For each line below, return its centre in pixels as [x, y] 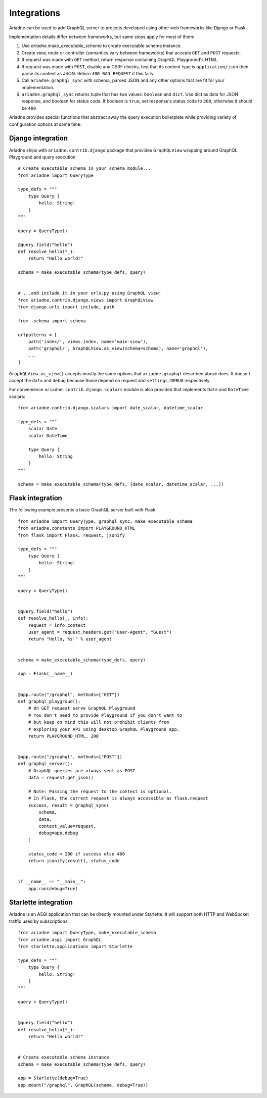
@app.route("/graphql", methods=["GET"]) [69, 695]
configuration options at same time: [45, 124]
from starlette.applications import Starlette [75, 946]
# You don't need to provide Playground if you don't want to [105, 715]
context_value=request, [67, 826]
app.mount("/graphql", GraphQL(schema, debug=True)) [83, 1085]
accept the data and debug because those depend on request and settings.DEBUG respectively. [110, 381]
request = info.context [57, 625]
